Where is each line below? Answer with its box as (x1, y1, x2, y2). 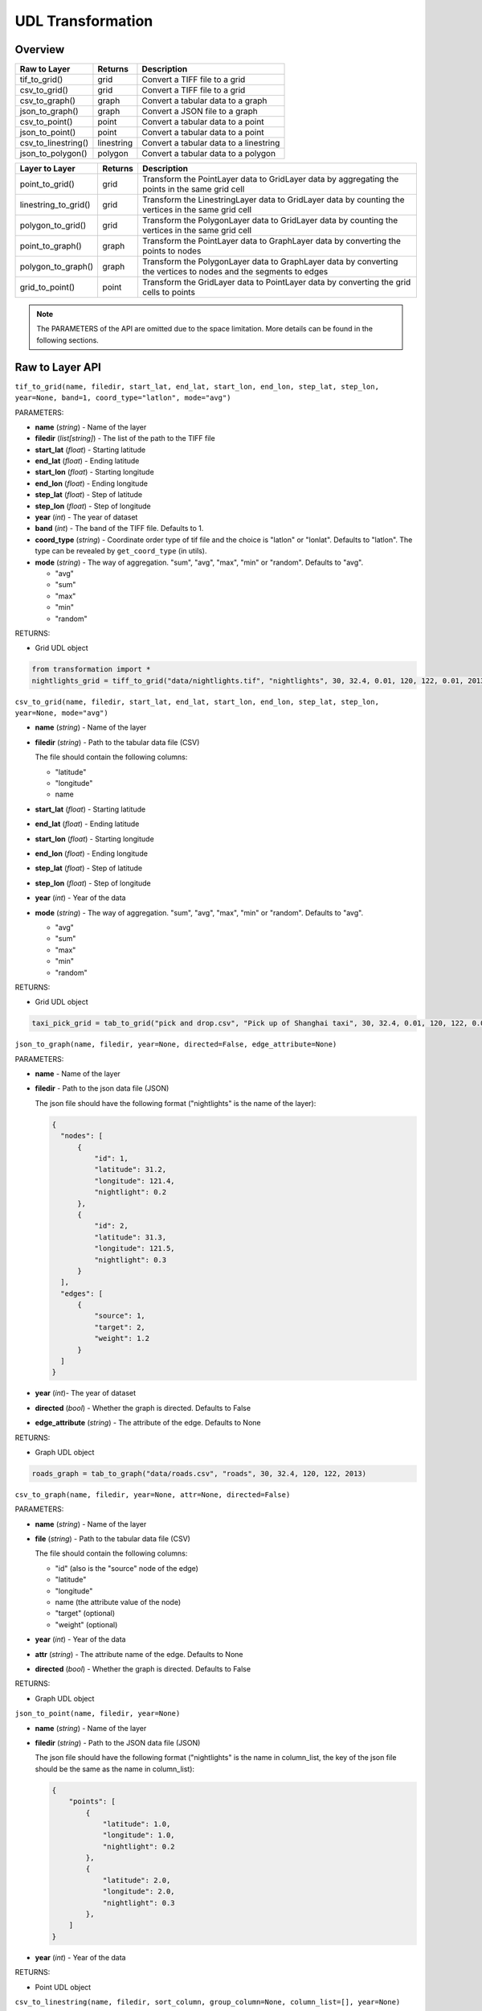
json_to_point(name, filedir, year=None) (14, 1709, 181, 1718)
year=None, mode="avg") (14, 709, 108, 718)
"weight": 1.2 (93, 1334, 150, 1343)
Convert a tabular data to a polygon (141, 148, 276, 159)
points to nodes (141, 245, 202, 257)
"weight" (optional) (55, 1619, 118, 1629)
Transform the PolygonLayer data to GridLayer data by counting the (141, 215, 398, 226)
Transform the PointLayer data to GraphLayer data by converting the (141, 236, 402, 247)
